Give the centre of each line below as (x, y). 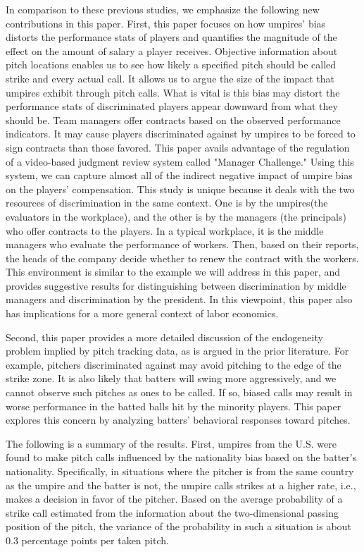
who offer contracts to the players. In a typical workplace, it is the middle (165, 230)
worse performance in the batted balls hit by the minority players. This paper (174, 406)
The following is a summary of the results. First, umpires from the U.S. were (171, 443)
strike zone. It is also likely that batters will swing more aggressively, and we (171, 378)
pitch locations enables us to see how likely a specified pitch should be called (171, 65)
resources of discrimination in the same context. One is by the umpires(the (167, 203)
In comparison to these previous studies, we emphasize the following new (163, 9)
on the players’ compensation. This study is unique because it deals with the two (180, 189)
